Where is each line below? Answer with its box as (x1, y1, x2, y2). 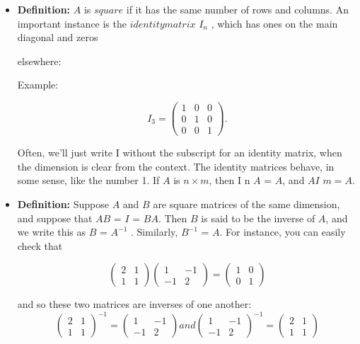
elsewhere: (17, 53, 62, 68)
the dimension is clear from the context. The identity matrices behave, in (17, 159, 335, 173)
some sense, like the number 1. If (17, 173, 160, 188)
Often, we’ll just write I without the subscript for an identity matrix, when (17, 145, 342, 160)
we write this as (17, 224, 86, 239)
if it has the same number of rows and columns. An (126, 2, 349, 16)
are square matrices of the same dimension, (153, 196, 340, 211)
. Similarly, (131, 224, 178, 239)
